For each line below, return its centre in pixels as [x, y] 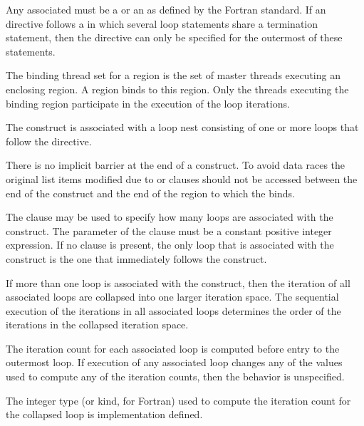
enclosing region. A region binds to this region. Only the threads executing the [177, 89]
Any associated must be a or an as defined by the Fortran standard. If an [166, 9]
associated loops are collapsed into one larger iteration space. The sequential [172, 297]
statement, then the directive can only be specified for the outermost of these [174, 37]
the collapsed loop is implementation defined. [104, 414]
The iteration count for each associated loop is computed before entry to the [173, 348]
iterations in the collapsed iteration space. [97, 324]
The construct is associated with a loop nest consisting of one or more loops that [182, 127]
